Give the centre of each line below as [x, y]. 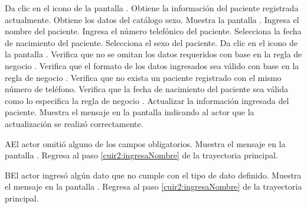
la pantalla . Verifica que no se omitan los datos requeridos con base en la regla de [153, 54]
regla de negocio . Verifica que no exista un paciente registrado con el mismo [143, 77]
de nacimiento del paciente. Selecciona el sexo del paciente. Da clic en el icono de [151, 42]
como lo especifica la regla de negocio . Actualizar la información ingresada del [147, 100]
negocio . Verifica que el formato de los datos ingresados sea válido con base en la [152, 65]
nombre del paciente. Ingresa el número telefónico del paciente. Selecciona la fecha [153, 31]
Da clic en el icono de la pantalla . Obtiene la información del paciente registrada [152, 8]
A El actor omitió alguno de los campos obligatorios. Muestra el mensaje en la [145, 143]
